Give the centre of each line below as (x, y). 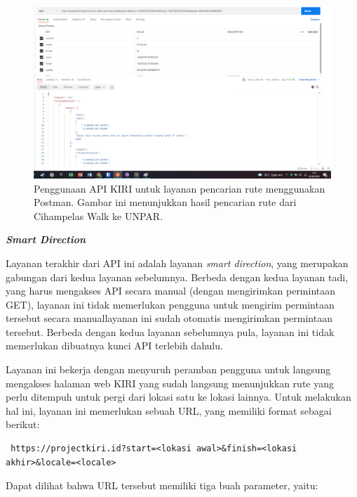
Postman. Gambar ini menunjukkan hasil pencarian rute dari (165, 202)
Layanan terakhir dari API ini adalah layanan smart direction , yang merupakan (177, 263)
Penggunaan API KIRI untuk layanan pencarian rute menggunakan (180, 188)
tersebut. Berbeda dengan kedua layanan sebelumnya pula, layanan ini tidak (170, 331)
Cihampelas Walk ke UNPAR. (99, 215)
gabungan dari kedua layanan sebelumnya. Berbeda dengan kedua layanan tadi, (177, 277)
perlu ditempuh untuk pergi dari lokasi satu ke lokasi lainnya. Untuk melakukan (178, 397)
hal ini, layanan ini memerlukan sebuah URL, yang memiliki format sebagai (169, 410)
